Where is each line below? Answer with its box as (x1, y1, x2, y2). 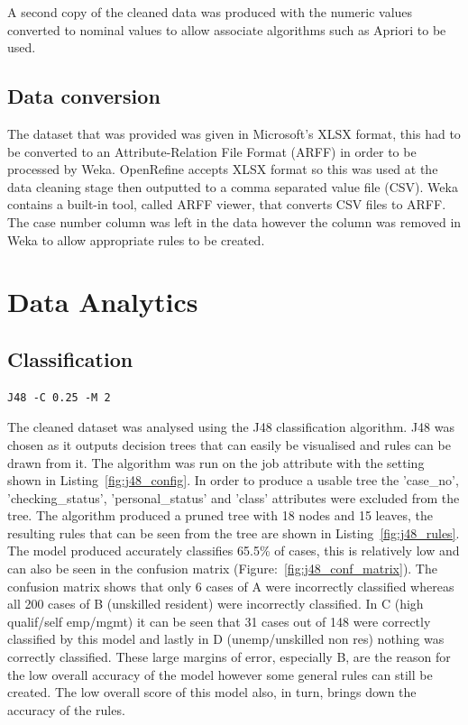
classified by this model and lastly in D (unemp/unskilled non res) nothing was (7, 629, 445, 648)
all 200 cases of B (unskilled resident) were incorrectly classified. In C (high (7, 594, 424, 613)
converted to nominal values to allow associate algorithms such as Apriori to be (7, 20, 446, 39)
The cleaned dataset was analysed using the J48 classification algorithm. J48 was (7, 418, 454, 436)
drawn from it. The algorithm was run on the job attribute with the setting (7, 453, 425, 472)
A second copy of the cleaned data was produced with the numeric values (7, 3, 413, 21)
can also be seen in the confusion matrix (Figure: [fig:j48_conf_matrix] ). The (7, 559, 437, 578)
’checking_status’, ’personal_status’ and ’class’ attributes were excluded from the (7, 488, 460, 507)
